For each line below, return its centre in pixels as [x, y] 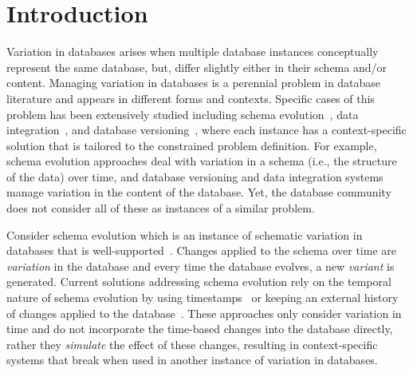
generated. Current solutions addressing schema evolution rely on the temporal [199, 282]
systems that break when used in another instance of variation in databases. [192, 360]
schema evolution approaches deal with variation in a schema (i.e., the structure [202, 161]
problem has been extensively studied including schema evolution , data [183, 114]
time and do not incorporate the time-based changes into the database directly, [200, 329]
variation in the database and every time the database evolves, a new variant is [201, 266]
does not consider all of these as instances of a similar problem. [161, 208]
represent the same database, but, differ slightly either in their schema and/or [197, 67]
